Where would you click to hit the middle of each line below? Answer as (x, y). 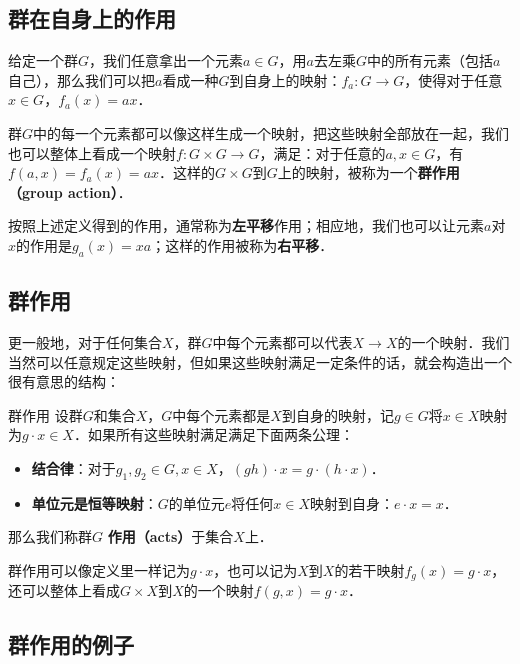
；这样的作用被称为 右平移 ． (242, 244)
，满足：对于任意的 (322, 152)
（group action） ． (70, 191)
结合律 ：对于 (73, 467)
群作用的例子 (71, 644)
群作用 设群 (45, 414)
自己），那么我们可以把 (81, 79)
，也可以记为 (255, 569)
